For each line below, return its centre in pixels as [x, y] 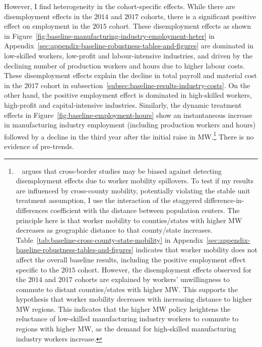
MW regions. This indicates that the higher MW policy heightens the [123, 308]
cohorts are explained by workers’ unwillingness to [152, 279]
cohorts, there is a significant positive [198, 16]
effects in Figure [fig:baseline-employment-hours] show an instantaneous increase [128, 115]
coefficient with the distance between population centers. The [145, 210]
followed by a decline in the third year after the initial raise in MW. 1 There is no [129, 135]
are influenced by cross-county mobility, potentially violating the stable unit [133, 190]
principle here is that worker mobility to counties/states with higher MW [129, 220]
